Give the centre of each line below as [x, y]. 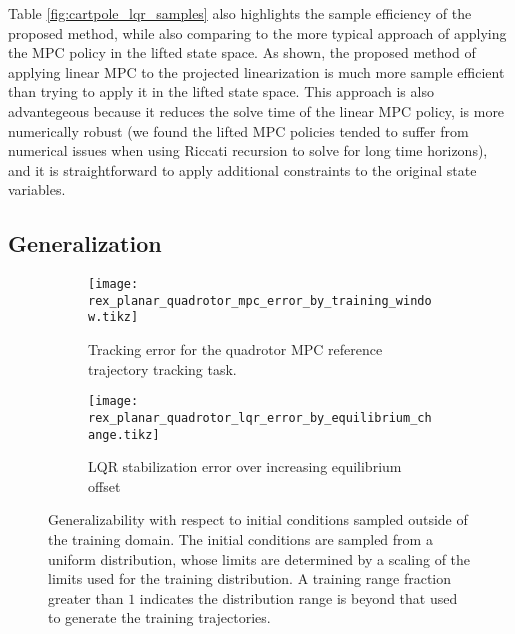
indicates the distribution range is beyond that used [298, 597]
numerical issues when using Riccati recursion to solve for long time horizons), [248, 150]
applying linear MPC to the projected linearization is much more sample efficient [256, 71]
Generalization [85, 243]
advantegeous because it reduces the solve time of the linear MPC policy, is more [256, 110]
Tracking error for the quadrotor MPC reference [235, 349]
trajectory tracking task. [162, 368]
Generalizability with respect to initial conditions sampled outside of [258, 519]
